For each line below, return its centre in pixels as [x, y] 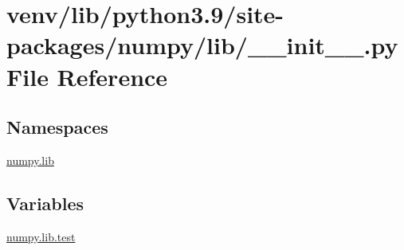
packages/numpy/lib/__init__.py [202, 45]
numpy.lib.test [41, 236]
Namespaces [57, 127]
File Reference [87, 76]
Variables [45, 203]
